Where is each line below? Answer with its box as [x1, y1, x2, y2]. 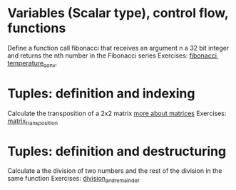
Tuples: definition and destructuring [7, 143, 227, 159]
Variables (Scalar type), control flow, [7, 5, 229, 21]
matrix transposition [7, 116, 58, 127]
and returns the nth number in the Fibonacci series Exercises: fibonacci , [7, 51, 219, 60]
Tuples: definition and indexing [7, 85, 195, 101]
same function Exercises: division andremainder [7, 174, 140, 184]
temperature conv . [7, 58, 58, 69]
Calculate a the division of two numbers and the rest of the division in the [7, 167, 222, 175]
